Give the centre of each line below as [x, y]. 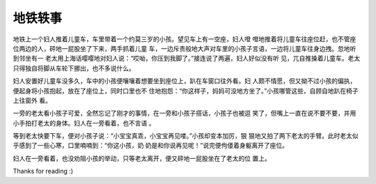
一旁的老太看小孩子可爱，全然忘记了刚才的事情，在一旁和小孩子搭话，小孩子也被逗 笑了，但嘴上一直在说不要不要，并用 [185, 113]
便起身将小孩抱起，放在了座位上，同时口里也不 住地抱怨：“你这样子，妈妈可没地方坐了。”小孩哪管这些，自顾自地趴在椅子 [186, 91]
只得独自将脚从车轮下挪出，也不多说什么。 [74, 68]
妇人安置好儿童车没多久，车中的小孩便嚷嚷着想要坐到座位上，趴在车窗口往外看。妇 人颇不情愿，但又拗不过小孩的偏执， [185, 81]
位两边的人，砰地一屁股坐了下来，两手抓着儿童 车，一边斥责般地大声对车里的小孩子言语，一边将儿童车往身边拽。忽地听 [185, 48]
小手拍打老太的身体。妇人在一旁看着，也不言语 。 [84, 123]
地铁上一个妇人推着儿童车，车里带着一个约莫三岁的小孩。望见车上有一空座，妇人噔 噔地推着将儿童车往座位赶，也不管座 [185, 39]
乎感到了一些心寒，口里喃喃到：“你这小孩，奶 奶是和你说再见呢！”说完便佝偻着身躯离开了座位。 [151, 146]
